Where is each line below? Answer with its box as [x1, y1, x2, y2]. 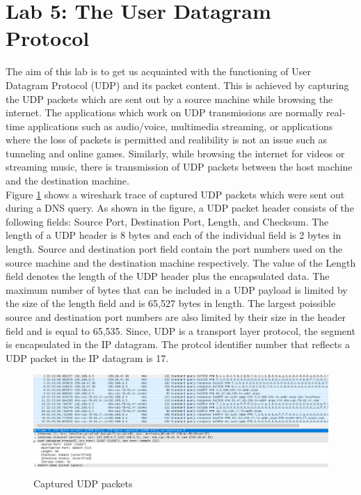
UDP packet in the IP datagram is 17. [6, 350, 169, 365]
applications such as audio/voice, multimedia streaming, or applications [27, 118, 333, 133]
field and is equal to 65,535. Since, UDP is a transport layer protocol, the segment [6, 323, 355, 338]
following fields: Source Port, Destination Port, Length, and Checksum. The [6, 214, 329, 228]
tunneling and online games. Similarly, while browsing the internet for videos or [6, 146, 345, 160]
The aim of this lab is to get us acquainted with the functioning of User [6, 64, 312, 79]
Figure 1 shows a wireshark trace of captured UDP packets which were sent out [6, 187, 345, 201]
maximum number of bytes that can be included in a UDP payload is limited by [6, 282, 348, 297]
